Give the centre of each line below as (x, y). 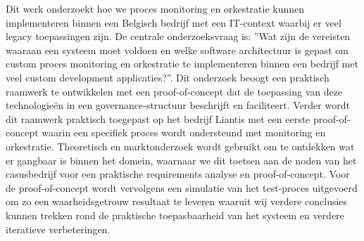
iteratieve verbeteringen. (58, 229)
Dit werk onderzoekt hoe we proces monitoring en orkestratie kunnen (155, 8)
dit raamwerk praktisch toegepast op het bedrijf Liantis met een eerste (158, 118)
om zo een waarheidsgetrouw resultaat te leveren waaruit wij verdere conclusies (177, 201)
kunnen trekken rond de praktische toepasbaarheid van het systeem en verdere (175, 215)
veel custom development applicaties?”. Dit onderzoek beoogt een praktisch (168, 77)
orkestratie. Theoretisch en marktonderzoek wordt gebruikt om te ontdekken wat (180, 146)
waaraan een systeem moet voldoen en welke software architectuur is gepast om (177, 50)
